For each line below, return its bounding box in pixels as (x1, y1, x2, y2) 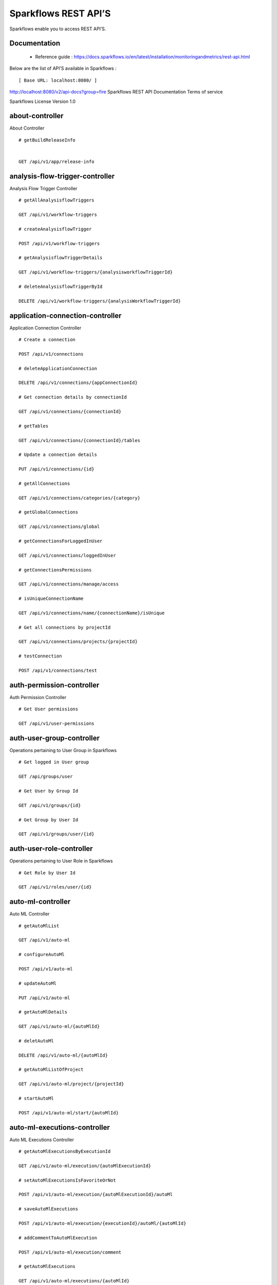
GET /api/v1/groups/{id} (18, 802, 81, 808)
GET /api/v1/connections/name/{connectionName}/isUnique (18, 610, 165, 616)
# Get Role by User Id (18, 870, 76, 876)
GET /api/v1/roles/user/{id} (18, 884, 92, 890)
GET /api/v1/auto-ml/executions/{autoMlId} (18, 1278, 130, 1284)
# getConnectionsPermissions (18, 567, 92, 573)
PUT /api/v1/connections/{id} (18, 466, 95, 472)
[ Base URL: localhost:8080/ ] (18, 77, 97, 83)
